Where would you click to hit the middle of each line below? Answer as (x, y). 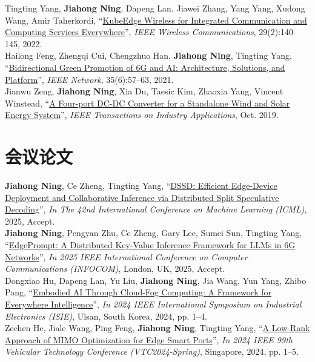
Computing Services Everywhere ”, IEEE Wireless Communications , (131, 32)
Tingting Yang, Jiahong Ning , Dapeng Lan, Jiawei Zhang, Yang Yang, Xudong (155, 8)
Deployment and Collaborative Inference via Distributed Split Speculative (142, 197)
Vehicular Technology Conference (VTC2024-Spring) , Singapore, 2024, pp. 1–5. (152, 351)
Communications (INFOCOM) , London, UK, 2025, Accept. (115, 268)
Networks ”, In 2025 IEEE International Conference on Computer (126, 256)
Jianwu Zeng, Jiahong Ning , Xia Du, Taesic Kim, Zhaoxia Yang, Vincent (144, 91)
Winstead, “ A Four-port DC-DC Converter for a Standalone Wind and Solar (148, 103)
